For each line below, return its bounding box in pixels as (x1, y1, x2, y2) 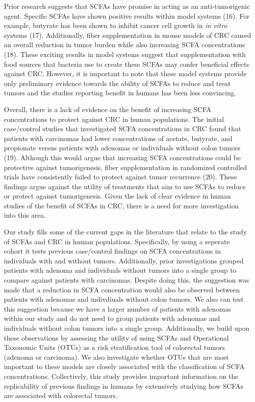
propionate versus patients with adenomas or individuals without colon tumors (4, 143, 241, 153)
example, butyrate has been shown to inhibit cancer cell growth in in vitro (4, 20, 228, 30)
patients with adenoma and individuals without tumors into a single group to (4, 265, 236, 275)
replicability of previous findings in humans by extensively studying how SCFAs (4, 380, 244, 391)
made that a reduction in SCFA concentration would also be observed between (4, 284, 240, 294)
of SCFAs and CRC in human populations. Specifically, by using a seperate (4, 236, 230, 246)
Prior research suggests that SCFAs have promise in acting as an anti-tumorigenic (4, 1, 250, 11)
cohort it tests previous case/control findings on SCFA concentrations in (4, 246, 221, 256)
